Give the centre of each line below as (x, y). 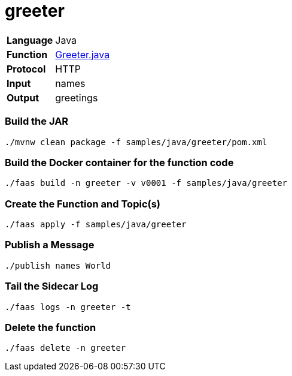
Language (30, 40)
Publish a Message (50, 245)
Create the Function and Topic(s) (83, 204)
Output (23, 97)
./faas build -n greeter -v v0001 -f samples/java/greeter (146, 183)
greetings (77, 97)
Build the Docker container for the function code (119, 162)
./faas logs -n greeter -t (68, 307)
